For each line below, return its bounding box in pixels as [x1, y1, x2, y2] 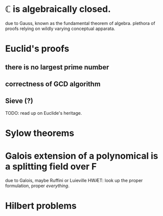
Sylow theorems [5, 127, 74, 139]
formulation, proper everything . [5, 183, 70, 189]
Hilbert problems [5, 200, 76, 212]
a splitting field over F [5, 161, 97, 172]
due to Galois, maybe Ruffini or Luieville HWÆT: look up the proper [5, 177, 143, 183]
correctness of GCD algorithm [5, 80, 101, 88]
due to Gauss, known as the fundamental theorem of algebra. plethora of [5, 20, 155, 26]
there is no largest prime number [5, 63, 109, 71]
